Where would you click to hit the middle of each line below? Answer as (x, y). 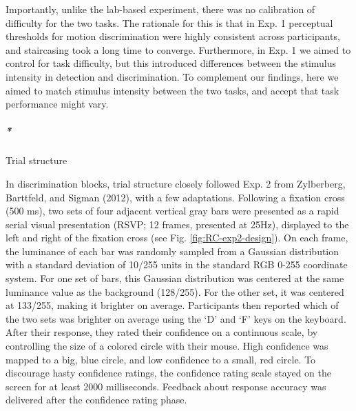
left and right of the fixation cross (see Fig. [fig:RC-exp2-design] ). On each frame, (177, 238)
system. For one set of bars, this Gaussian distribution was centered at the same (175, 278)
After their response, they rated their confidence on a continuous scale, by (162, 332)
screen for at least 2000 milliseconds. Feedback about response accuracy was (166, 386)
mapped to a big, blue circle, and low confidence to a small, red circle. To (161, 359)
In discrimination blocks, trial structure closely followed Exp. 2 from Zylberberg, (176, 183)
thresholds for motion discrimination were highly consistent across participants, (173, 36)
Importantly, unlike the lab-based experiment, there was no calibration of (160, 9)
